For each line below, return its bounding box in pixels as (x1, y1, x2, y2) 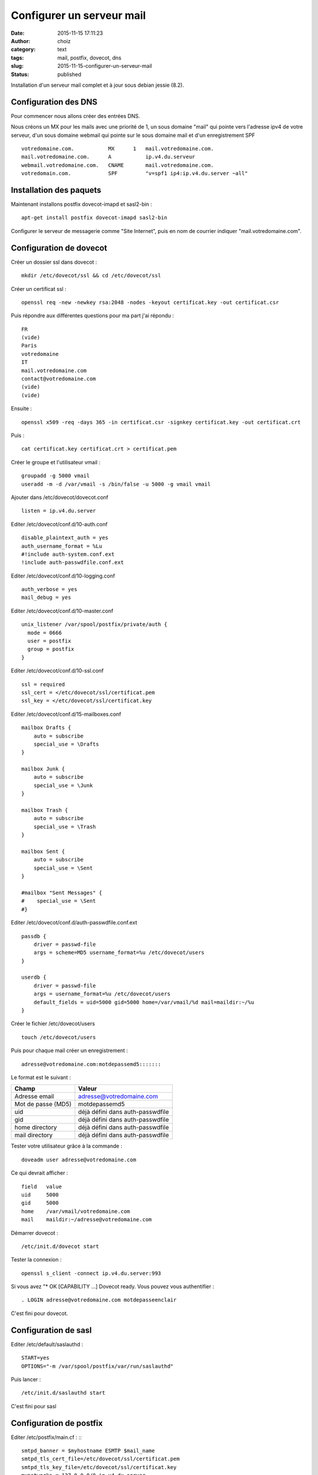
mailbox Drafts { (21, 725, 71, 731)
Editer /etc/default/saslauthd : (11, 1340, 84, 1348)
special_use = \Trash (33, 823, 97, 830)
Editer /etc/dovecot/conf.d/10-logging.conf (11, 572, 115, 579)
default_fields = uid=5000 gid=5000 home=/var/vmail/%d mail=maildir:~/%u (33, 999, 254, 1005)
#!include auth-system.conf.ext (21, 550, 115, 558)
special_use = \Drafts (33, 740, 100, 748)
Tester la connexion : (11, 1256, 62, 1263)
